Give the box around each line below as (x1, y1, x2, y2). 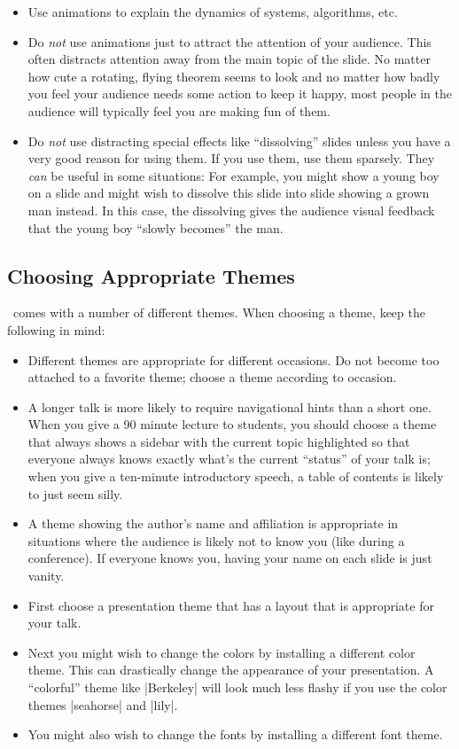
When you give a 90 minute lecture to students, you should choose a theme (27, 415, 437, 433)
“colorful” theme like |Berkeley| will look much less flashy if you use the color (27, 678, 447, 697)
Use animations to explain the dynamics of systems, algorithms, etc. (27, 3, 398, 20)
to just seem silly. (27, 484, 123, 503)
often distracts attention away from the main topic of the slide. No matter (27, 50, 431, 68)
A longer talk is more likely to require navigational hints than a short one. (27, 397, 432, 416)
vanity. (27, 566, 65, 585)
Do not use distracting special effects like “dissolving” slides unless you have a (27, 131, 451, 150)
